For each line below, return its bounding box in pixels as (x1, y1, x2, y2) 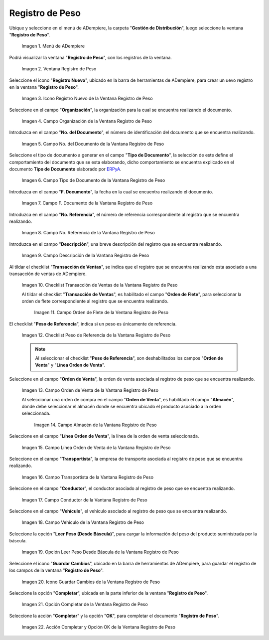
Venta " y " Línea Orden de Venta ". (35, 362, 106, 368)
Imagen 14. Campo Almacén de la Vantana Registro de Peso (34, 422, 157, 428)
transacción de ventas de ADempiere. (9, 271, 87, 277)
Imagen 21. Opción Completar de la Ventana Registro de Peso (21, 601, 148, 608)
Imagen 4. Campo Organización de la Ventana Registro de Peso (21, 118, 152, 124)
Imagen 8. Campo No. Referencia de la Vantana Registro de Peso (21, 230, 155, 236)
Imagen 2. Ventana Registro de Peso (21, 66, 97, 72)
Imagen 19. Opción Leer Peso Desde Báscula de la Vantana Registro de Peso (21, 549, 179, 555)
